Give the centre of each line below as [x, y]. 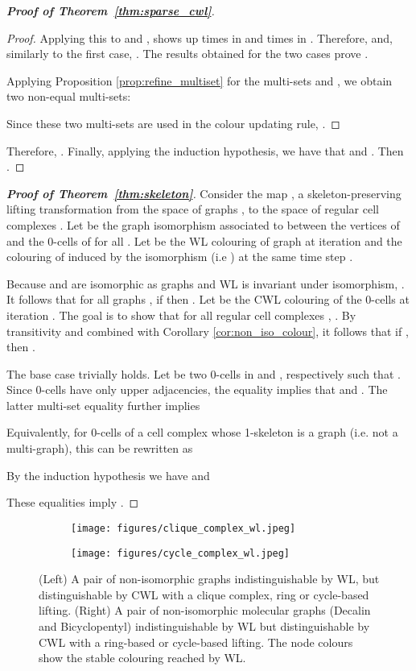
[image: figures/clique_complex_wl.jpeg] [183, 528]
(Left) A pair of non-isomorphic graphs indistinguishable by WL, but [209, 579]
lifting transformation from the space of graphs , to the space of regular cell [193, 209]
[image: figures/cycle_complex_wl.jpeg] [181, 553]
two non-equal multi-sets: [69, 96]
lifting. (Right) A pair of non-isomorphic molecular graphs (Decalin [205, 610]
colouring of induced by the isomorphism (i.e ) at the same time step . [180, 257]
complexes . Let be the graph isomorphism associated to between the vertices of [203, 224]
